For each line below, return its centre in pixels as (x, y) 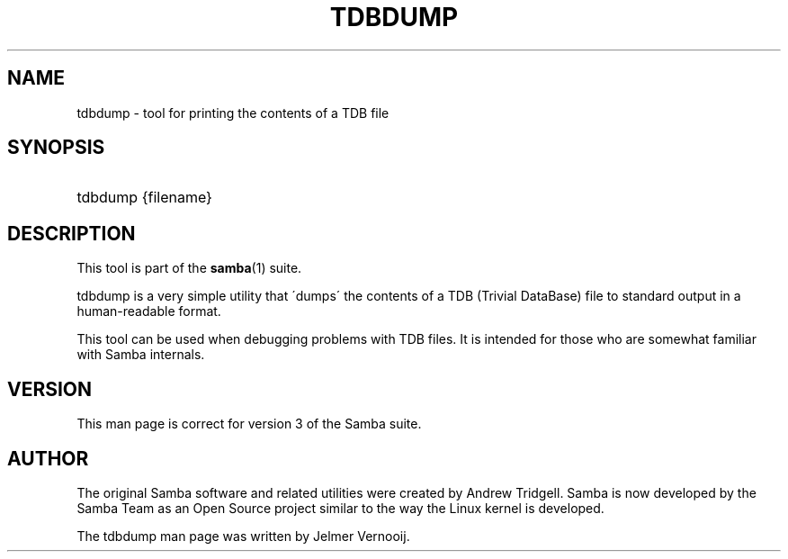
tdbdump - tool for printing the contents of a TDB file (233, 113)
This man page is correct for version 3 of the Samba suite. (249, 424)
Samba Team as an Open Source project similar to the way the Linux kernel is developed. (340, 508)
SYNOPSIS (56, 148)
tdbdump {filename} (144, 198)
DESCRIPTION (72, 233)
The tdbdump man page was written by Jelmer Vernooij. (243, 536)
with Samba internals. (141, 355)
